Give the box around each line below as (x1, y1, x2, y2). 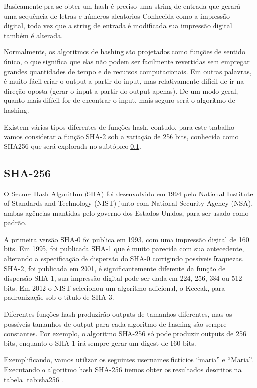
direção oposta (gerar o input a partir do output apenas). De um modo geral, (4, 85, 238, 96)
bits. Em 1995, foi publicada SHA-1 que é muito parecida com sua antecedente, (4, 243, 244, 254)
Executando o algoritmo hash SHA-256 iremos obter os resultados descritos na (4, 364, 242, 375)
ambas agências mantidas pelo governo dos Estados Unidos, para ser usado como (4, 207, 249, 218)
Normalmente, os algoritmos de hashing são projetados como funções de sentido (4, 47, 245, 57)
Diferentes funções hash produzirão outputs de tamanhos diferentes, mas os (4, 309, 232, 319)
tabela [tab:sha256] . (4, 374, 63, 384)
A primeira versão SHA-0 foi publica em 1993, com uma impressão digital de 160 (4, 234, 249, 244)
